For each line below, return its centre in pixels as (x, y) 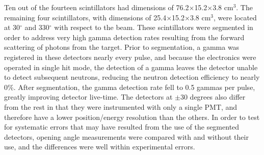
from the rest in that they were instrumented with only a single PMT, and (121, 106)
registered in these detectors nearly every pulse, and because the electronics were (130, 57)
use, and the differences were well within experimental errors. (100, 147)
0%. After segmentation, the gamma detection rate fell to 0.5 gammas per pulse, (130, 87)
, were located (235, 17)
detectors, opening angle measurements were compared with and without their (126, 136)
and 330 (37, 27)
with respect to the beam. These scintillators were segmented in (154, 27)
